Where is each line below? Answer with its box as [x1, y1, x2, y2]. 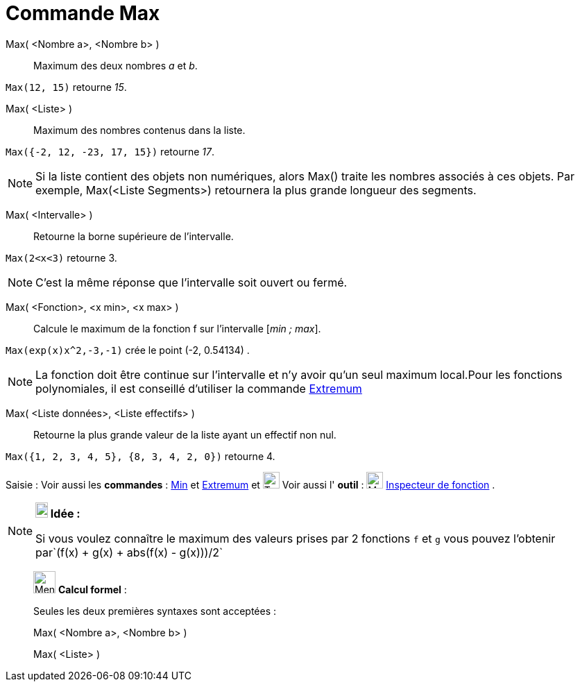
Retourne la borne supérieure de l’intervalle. [33, 230, 234, 242]
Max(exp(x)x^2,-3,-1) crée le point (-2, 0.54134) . [6, 343, 250, 356]
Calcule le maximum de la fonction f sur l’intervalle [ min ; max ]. [33, 322, 321, 334]
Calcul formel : [58, 583, 127, 595]
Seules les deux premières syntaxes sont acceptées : [33, 604, 277, 617]
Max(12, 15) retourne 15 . [6, 80, 127, 93]
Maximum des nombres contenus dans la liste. [33, 124, 246, 136]
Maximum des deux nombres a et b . [33, 59, 198, 71]
